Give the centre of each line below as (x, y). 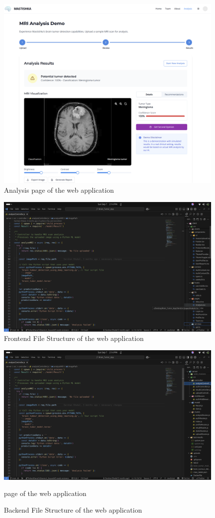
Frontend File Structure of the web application (74, 338)
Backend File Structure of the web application (73, 510)
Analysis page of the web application (59, 190)
